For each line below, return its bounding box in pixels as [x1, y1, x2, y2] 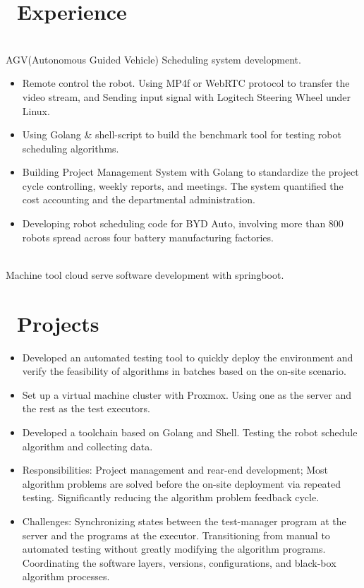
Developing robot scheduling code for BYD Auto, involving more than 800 [22, 216, 344, 231]
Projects [17, 308, 99, 337]
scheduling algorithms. [22, 140, 119, 155]
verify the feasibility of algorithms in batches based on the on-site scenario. [22, 364, 346, 378]
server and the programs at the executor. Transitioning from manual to [22, 527, 330, 542]
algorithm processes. [22, 569, 110, 584]
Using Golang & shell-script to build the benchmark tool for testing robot [22, 127, 341, 142]
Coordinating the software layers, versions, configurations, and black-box [22, 555, 336, 570]
